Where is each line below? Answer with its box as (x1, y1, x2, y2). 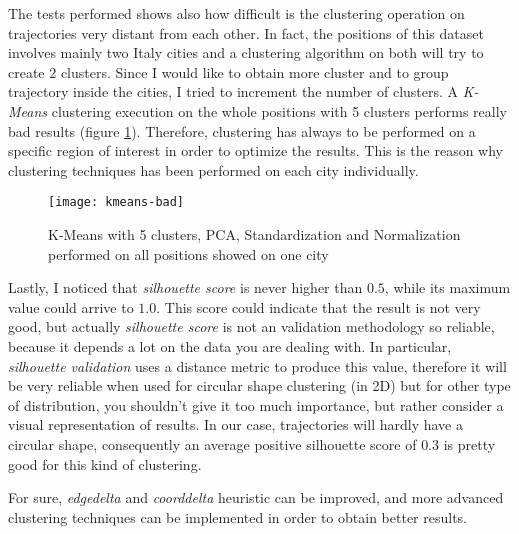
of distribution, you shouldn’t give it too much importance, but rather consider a (8, 394, 504, 415)
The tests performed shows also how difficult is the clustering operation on (8, 3, 465, 23)
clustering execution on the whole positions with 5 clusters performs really (51, 100, 507, 121)
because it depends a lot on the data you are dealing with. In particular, (8, 335, 452, 356)
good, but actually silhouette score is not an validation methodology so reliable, (8, 316, 495, 337)
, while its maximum (384, 277, 511, 298)
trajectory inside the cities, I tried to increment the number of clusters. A (8, 81, 459, 102)
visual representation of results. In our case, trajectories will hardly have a (8, 414, 463, 435)
